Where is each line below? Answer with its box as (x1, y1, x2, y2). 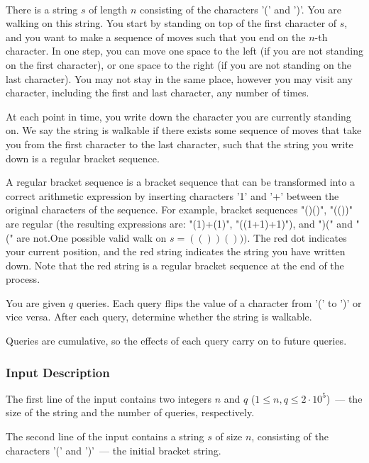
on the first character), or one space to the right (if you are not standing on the (6, 57, 351, 72)
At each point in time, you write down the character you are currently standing (6, 108, 351, 123)
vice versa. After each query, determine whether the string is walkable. (6, 309, 312, 324)
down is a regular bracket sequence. (6, 150, 160, 165)
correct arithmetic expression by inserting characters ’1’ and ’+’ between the (6, 188, 339, 203)
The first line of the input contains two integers (6, 391, 212, 406)
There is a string (6, 1, 78, 16)
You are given (6, 295, 66, 310)
